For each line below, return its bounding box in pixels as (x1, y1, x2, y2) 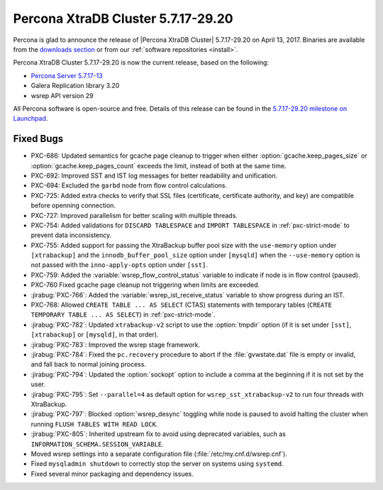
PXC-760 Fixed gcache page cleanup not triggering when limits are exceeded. (30, 281, 260, 289)
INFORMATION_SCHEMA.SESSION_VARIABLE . (30, 440, 165, 448)
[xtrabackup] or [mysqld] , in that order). (30, 330, 159, 339)
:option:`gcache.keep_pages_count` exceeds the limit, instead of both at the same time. (30, 161, 287, 170)
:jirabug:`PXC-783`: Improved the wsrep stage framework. (30, 340, 201, 349)
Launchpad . (13, 114, 48, 123)
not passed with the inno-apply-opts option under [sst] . (30, 261, 209, 269)
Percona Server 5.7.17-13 (30, 71, 103, 80)
